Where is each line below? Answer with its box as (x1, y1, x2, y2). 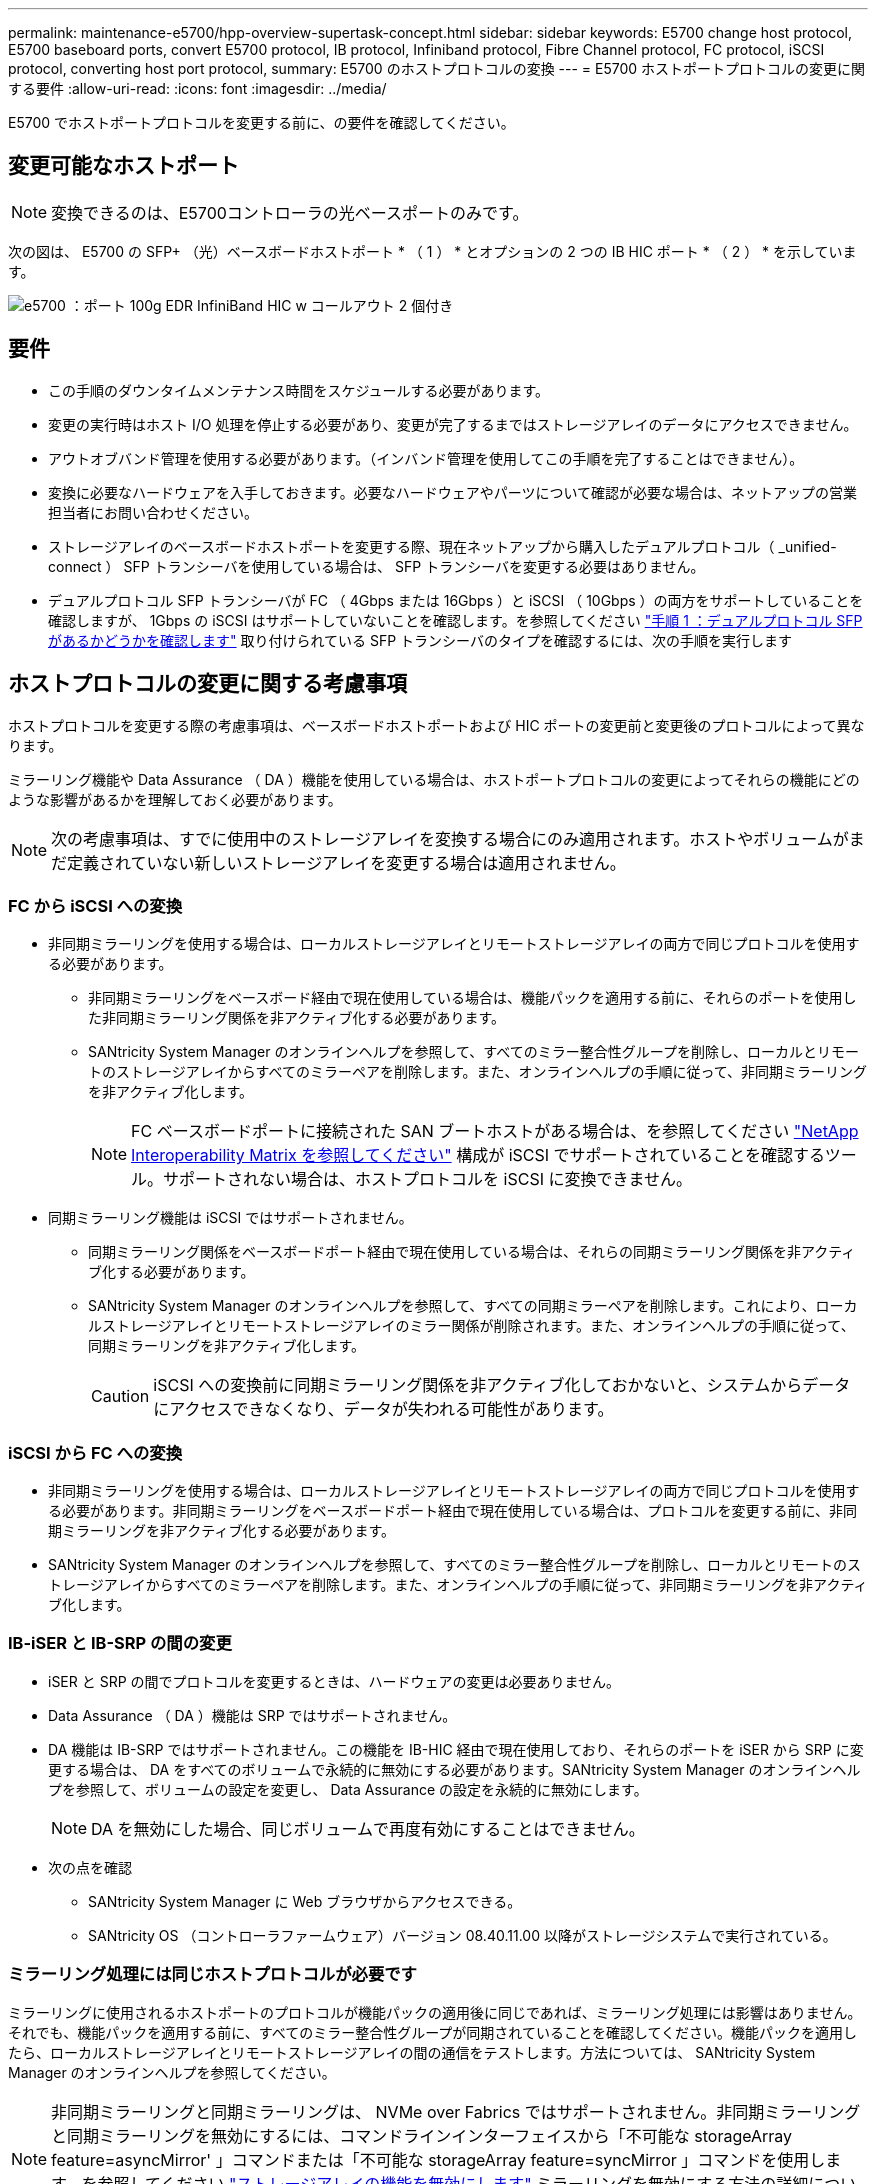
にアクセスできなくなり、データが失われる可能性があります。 (153, 1399, 614, 1420)
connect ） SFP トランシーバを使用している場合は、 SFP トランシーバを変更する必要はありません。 (48, 557, 705, 575)
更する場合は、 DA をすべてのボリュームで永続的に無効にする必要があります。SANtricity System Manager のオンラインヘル (48, 1760, 861, 1778)
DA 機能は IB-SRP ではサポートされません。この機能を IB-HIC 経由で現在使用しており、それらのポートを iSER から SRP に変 (48, 1740, 864, 1758)
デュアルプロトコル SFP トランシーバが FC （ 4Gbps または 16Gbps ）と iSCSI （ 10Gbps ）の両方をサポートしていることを (48, 591, 864, 609)
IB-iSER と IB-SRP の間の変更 (8, 1633, 232, 1654)
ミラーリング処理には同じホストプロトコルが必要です (8, 1964, 417, 1985)
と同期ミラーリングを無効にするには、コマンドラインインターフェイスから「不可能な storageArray (51, 2125, 793, 2146)
